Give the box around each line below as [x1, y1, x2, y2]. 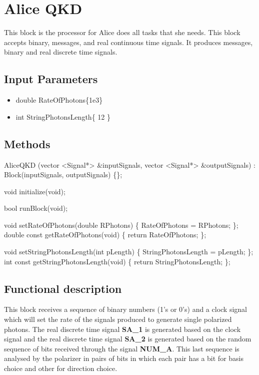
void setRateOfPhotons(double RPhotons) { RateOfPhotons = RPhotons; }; [4, 219, 238, 230]
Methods [4, 136, 50, 151]
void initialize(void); [4, 186, 65, 196]
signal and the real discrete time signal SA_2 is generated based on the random [4, 333, 251, 344]
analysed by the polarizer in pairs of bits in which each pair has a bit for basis [4, 353, 244, 363]
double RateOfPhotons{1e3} [15, 95, 103, 105]
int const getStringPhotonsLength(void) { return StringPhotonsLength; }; [4, 256, 230, 266]
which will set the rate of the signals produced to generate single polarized [4, 314, 232, 324]
